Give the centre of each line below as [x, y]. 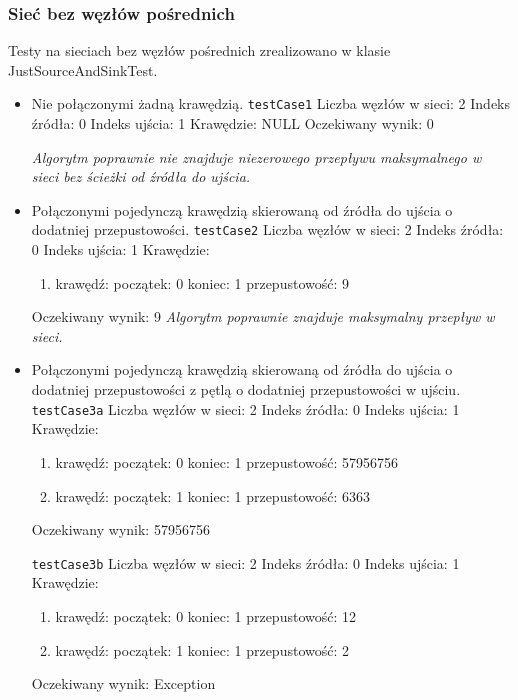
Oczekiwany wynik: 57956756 [120, 529]
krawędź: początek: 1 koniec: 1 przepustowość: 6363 [213, 495]
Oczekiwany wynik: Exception [123, 683]
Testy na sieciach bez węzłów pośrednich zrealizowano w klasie [199, 50]
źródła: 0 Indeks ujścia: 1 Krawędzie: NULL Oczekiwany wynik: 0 [232, 123]
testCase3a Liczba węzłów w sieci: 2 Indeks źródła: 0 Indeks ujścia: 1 [245, 408]
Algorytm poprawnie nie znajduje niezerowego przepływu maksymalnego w [256, 156]
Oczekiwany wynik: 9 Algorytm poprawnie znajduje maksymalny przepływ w [263, 316]
